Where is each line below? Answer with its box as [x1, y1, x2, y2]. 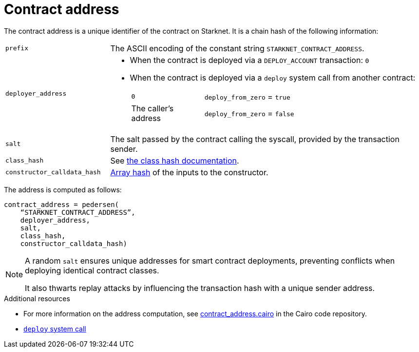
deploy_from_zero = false [204, 108, 294, 118]
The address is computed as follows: [4, 185, 122, 194]
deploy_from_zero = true [204, 91, 290, 102]
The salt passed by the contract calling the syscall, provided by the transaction [110, 134, 400, 144]
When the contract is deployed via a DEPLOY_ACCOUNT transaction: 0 [130, 55, 369, 65]
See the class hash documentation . [110, 155, 239, 166]
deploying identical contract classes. [25, 265, 159, 275]
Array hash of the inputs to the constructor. [110, 167, 268, 177]
